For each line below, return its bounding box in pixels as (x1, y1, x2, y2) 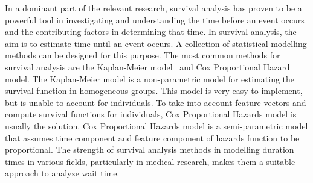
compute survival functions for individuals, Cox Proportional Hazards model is (5, 108, 297, 120)
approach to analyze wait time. (5, 167, 120, 179)
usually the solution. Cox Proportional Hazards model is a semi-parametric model (5, 119, 308, 132)
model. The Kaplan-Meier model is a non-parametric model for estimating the (5, 72, 295, 85)
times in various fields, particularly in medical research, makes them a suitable (5, 155, 295, 167)
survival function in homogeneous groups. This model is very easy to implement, (5, 84, 303, 97)
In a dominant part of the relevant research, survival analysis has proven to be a (5, 2, 302, 14)
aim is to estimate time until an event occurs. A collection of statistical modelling (5, 37, 307, 49)
